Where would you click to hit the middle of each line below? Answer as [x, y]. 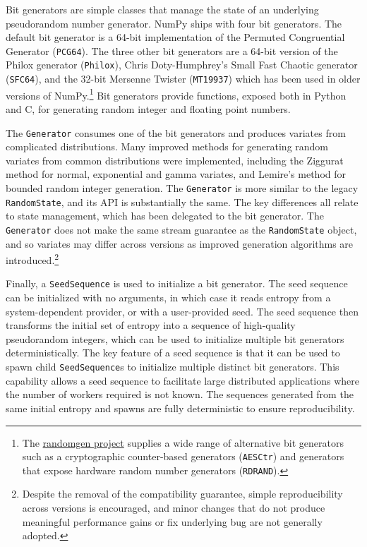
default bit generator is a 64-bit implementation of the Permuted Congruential [175, 37]
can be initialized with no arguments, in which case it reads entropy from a [168, 297]
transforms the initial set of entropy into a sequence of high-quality [151, 325]
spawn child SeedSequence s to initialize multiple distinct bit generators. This [173, 367]
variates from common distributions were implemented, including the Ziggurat [175, 160]
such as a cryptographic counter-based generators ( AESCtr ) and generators [183, 456]
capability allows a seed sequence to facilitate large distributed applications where [182, 380]
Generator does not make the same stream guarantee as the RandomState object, [181, 229]
